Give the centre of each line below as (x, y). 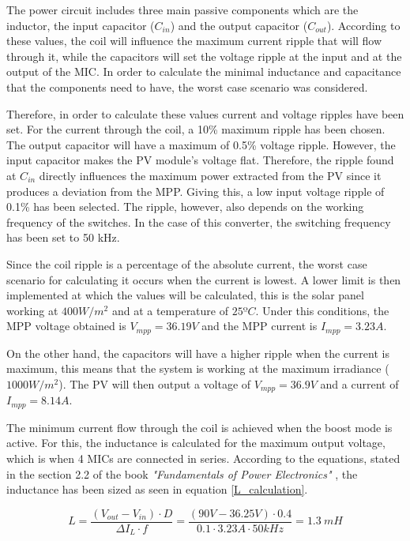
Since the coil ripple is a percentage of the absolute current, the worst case (187, 263)
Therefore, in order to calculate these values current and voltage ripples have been (205, 113)
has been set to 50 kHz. (63, 237)
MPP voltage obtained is (66, 326)
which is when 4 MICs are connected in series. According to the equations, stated (203, 458)
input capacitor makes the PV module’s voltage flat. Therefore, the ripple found (200, 160)
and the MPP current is (260, 326)
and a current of (359, 383)
